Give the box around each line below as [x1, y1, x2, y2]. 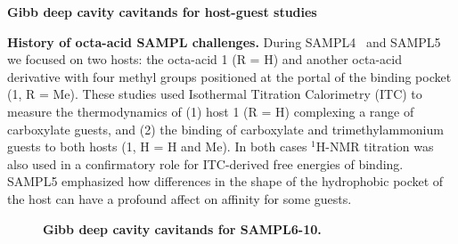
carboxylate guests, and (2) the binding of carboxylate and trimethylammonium [7, 119, 444, 138]
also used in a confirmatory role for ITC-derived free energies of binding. [7, 154, 404, 173]
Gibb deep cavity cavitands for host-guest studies [7, 3, 317, 20]
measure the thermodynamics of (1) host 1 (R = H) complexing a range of [7, 102, 414, 120]
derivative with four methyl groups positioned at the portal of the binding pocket [7, 67, 452, 85]
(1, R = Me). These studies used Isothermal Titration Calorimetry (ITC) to [7, 85, 422, 103]
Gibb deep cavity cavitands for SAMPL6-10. [43, 219, 322, 238]
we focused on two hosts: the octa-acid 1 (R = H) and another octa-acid [7, 50, 402, 69]
